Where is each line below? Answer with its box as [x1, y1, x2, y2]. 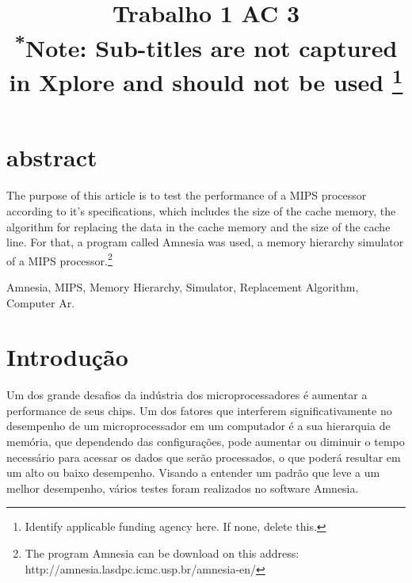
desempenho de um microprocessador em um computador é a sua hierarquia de [6, 417, 391, 434]
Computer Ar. [6, 294, 75, 311]
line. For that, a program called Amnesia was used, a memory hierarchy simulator [6, 234, 404, 250]
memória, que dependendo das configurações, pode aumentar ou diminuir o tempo [6, 433, 405, 450]
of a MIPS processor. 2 [6, 250, 113, 269]
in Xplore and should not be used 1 [9, 62, 403, 98]
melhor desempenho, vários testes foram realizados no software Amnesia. [6, 479, 359, 496]
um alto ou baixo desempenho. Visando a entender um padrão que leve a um [6, 464, 380, 481]
